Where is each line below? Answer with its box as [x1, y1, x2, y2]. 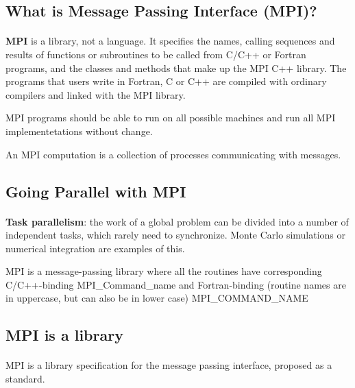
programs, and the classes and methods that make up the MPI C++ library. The [5, 60, 347, 75]
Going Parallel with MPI [5, 180, 186, 202]
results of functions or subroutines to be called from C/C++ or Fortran [5, 47, 306, 61]
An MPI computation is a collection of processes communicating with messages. [5, 147, 341, 161]
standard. [5, 372, 45, 386]
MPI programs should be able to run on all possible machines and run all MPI [5, 110, 336, 125]
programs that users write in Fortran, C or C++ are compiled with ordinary [5, 74, 327, 88]
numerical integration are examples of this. [5, 241, 185, 255]
